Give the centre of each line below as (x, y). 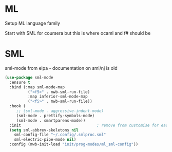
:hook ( (18, 106)
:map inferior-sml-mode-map (58, 97)
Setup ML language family (32, 23)
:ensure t (20, 82)
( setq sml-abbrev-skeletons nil (44, 130)
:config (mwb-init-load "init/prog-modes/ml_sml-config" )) (74, 144)
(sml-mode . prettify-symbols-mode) (55, 116)
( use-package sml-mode (29, 78)
